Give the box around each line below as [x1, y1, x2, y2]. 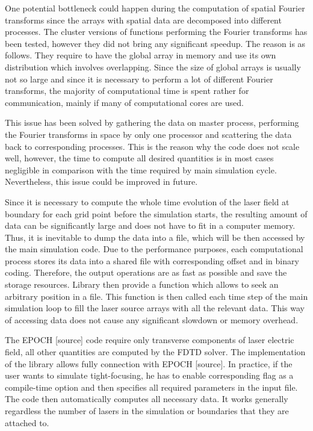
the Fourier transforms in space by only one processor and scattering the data [5, 128, 292, 140]
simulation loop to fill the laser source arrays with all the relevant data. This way [5, 302, 305, 314]
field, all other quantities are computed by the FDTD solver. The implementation [5, 346, 306, 358]
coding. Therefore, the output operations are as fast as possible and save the [5, 266, 287, 279]
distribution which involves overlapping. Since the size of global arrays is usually [5, 60, 301, 73]
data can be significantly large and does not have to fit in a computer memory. [5, 219, 296, 232]
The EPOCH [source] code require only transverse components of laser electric [5, 333, 294, 346]
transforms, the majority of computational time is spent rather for [5, 84, 249, 97]
